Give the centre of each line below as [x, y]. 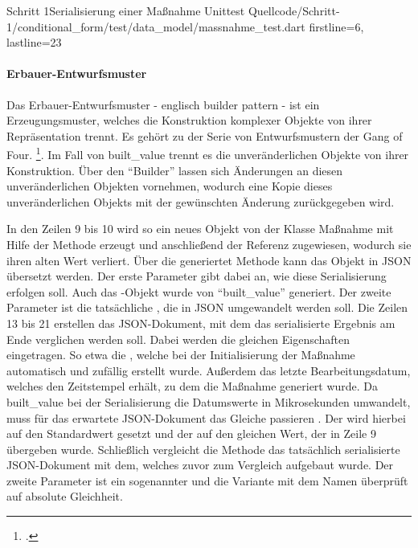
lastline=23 [34, 42]
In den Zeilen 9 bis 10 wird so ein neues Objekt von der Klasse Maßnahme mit [200, 229]
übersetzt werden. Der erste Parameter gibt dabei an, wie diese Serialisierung [197, 276]
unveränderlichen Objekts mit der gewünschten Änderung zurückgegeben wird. [201, 201]
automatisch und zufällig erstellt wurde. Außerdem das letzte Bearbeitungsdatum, [209, 370]
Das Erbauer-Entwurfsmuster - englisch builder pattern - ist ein [163, 104]
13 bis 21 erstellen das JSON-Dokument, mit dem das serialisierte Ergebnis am [201, 323]
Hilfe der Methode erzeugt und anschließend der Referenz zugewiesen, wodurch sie [209, 244]
